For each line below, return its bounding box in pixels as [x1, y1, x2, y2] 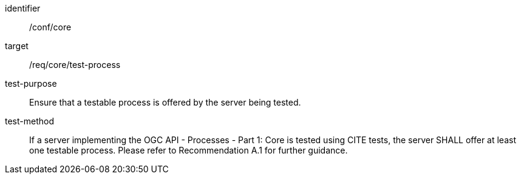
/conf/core [29, 22, 72, 32]
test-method [5, 116, 54, 126]
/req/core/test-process [29, 59, 121, 70]
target [5, 41, 29, 51]
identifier [5, 3, 41, 13]
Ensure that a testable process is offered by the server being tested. [29, 97, 301, 107]
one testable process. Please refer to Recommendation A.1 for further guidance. [29, 145, 348, 155]
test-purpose [5, 78, 57, 89]
